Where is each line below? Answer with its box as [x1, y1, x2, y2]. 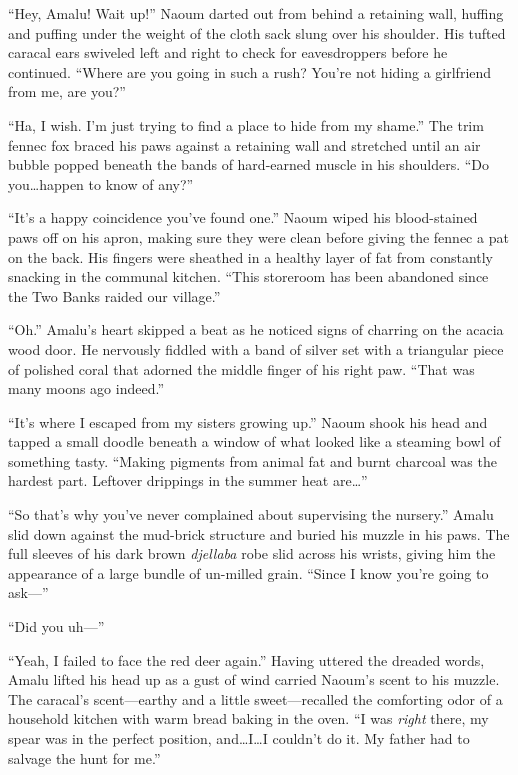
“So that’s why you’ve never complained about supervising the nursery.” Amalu [8, 504, 494, 525]
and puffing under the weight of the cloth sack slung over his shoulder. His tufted [8, 22, 506, 43]
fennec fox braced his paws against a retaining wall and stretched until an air [8, 134, 481, 155]
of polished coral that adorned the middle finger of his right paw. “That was [8, 358, 475, 379]
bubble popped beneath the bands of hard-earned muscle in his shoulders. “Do [8, 154, 490, 175]
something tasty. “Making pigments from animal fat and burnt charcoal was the [8, 450, 497, 471]
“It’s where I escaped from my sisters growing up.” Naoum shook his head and [8, 411, 488, 432]
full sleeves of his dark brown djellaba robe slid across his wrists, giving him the [8, 543, 496, 564]
